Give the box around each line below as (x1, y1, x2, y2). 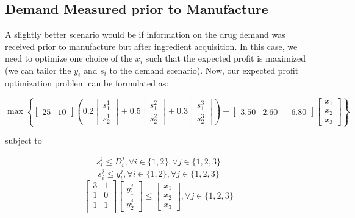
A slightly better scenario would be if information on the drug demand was (5, 28, 285, 41)
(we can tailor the (5, 63, 71, 76)
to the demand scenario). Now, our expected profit (109, 63, 299, 76)
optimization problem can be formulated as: (5, 76, 169, 89)
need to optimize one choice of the (5, 52, 133, 65)
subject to (5, 134, 42, 147)
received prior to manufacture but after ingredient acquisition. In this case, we (5, 40, 298, 52)
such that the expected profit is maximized (145, 52, 306, 65)
